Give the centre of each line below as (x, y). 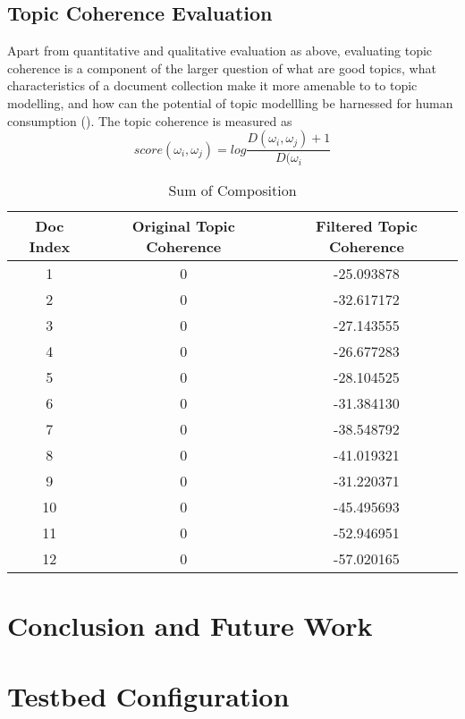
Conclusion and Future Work (190, 626)
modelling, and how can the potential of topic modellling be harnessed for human (230, 102)
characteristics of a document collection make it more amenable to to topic (212, 85)
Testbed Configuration (148, 695)
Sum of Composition (232, 190)
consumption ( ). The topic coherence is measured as (150, 120)
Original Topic (183, 226)
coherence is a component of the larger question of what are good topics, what (222, 68)
